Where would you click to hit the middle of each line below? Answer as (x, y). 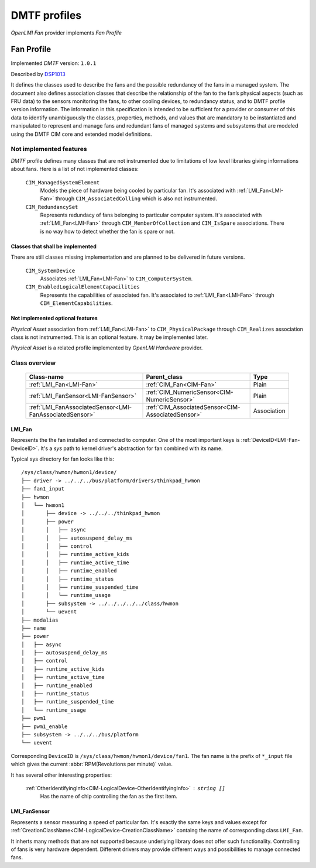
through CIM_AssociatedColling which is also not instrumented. (136, 198)
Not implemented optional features (54, 318)
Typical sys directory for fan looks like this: (62, 459)
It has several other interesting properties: (61, 775)
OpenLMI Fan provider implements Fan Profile (66, 33)
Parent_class (164, 377)
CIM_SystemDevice (50, 270)
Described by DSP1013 (38, 74)
